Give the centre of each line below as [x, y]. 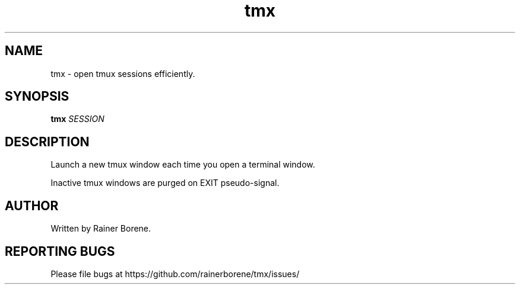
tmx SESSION [77, 119]
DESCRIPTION [47, 142]
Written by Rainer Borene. [101, 229]
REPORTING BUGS [60, 251]
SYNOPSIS [37, 97]
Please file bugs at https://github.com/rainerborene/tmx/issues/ [175, 274]
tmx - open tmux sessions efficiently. [123, 73]
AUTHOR [32, 205]
